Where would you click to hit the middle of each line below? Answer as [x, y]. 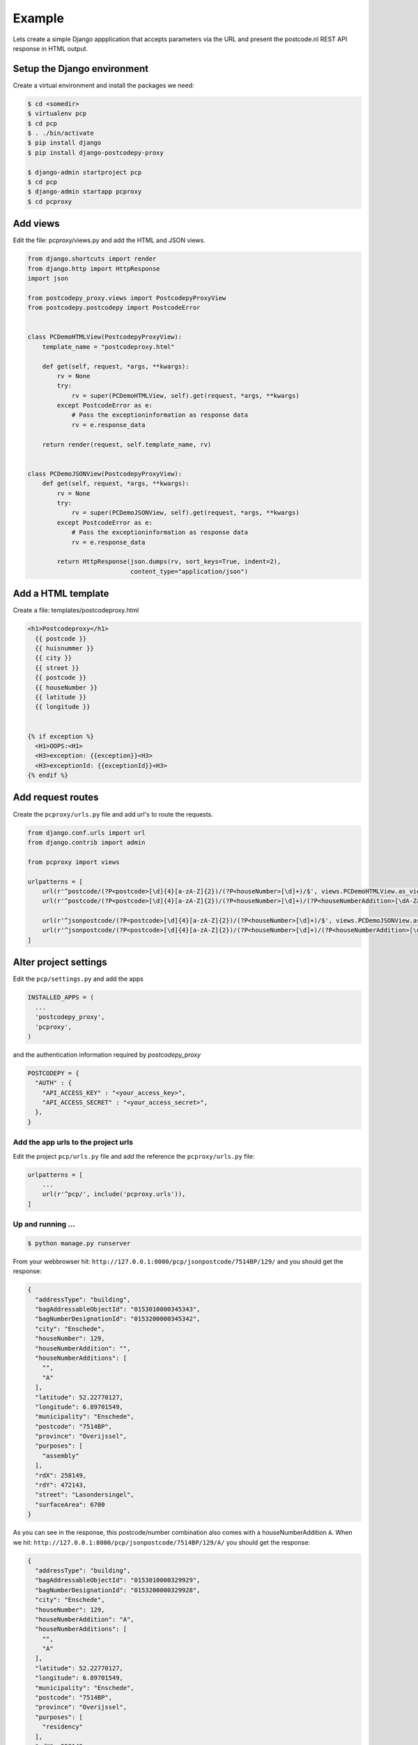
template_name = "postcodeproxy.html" [108, 347]
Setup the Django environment [81, 69]
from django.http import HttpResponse [94, 268]
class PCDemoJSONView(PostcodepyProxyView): [105, 474]
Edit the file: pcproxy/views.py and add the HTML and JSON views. [109, 240]
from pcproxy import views [73, 862]
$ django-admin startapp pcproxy [85, 192]
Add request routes [56, 797]
